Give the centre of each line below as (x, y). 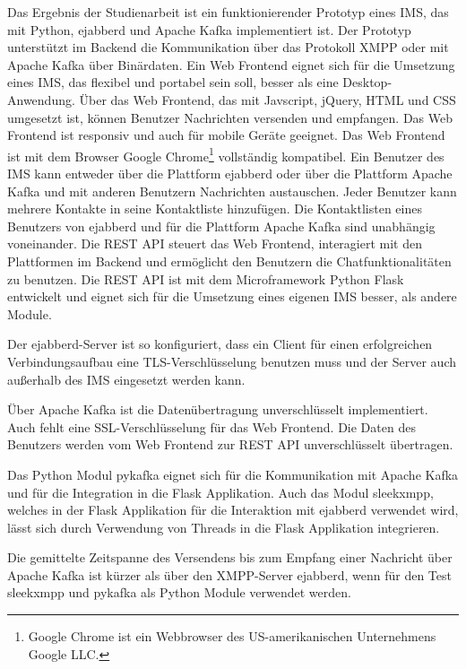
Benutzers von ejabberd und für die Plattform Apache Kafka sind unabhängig (221, 226)
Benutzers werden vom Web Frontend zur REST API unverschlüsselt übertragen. (230, 444)
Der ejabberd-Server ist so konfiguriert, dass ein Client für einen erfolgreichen (220, 344)
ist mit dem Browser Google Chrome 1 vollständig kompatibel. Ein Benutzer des (226, 154)
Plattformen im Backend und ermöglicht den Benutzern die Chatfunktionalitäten (229, 261)
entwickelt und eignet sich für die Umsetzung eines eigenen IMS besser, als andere (232, 296)
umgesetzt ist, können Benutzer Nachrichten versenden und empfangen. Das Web (230, 117)
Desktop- (367, 82)
